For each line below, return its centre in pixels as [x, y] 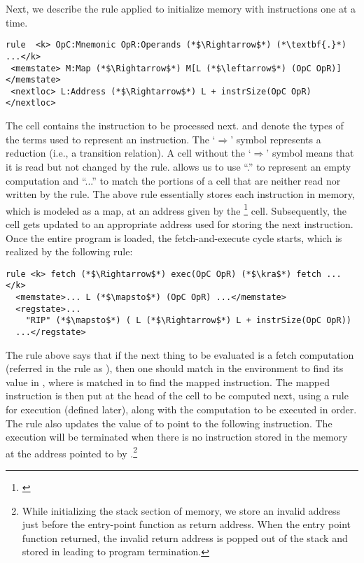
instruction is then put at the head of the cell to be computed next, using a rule [177, 395]
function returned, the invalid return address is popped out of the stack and [185, 537]
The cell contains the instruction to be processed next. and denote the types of [175, 126]
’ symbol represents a [276, 139]
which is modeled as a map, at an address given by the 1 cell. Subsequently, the [176, 209]
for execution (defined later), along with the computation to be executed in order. [181, 409]
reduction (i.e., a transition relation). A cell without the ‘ [128, 153]
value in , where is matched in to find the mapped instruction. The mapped [168, 382]
